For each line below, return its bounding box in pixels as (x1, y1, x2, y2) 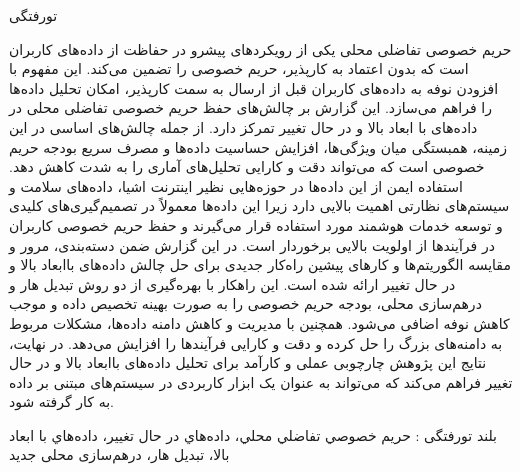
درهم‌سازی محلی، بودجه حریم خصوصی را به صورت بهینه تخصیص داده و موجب (9, 293, 482, 314)
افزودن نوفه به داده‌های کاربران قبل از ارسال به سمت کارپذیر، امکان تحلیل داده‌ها (9, 77, 499, 98)
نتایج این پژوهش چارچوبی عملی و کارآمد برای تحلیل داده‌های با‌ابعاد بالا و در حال (9, 352, 487, 373)
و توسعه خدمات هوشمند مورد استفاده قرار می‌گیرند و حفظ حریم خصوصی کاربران (9, 214, 503, 235)
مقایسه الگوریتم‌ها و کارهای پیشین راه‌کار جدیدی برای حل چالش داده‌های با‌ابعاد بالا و (9, 254, 511, 275)
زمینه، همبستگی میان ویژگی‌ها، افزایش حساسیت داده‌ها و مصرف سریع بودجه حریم (9, 136, 507, 157)
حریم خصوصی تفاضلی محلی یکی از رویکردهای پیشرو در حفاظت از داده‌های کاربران (9, 38, 512, 59)
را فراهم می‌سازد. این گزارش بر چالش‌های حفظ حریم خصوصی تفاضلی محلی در (9, 97, 492, 118)
